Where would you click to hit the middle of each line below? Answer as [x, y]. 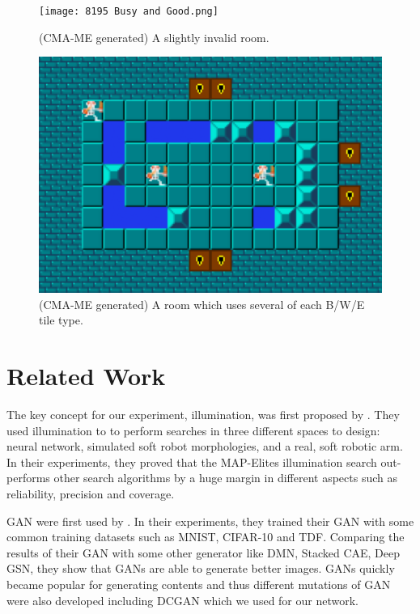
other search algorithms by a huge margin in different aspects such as [225, 478]
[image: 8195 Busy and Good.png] [129, 11]
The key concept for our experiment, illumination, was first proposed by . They [203, 415]
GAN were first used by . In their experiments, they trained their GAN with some [210, 521]
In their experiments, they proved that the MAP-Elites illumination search [192, 462]
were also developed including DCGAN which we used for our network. [182, 600]
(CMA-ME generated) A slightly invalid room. [154, 37]
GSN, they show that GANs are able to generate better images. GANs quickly [201, 568]
